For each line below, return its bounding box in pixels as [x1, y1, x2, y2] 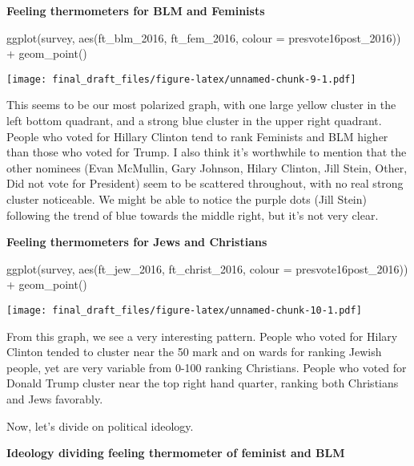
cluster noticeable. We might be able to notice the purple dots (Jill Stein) [6, 191, 367, 207]
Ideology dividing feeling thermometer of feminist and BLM [6, 444, 345, 461]
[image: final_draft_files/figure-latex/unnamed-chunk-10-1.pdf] [6, 304, 362, 316]
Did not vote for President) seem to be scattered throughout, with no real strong [6, 175, 404, 192]
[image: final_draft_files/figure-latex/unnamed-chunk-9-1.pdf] [6, 73, 356, 85]
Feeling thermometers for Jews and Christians [6, 233, 267, 250]
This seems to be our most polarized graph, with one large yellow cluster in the [6, 96, 396, 113]
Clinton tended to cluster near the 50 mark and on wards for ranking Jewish [6, 343, 382, 360]
